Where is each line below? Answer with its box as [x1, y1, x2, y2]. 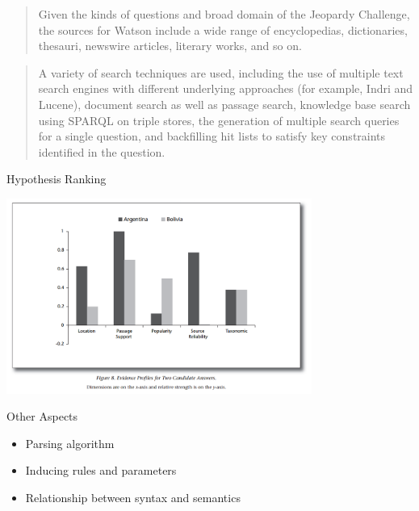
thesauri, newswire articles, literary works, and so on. [38, 37, 302, 54]
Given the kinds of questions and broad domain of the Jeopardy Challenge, [38, 6, 410, 22]
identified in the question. [38, 143, 166, 160]
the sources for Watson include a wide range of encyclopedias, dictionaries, [38, 21, 408, 38]
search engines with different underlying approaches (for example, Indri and [38, 80, 413, 97]
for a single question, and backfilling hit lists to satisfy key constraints [38, 128, 386, 145]
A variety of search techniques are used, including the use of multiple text [38, 64, 404, 81]
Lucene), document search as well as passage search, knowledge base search [38, 95, 411, 112]
